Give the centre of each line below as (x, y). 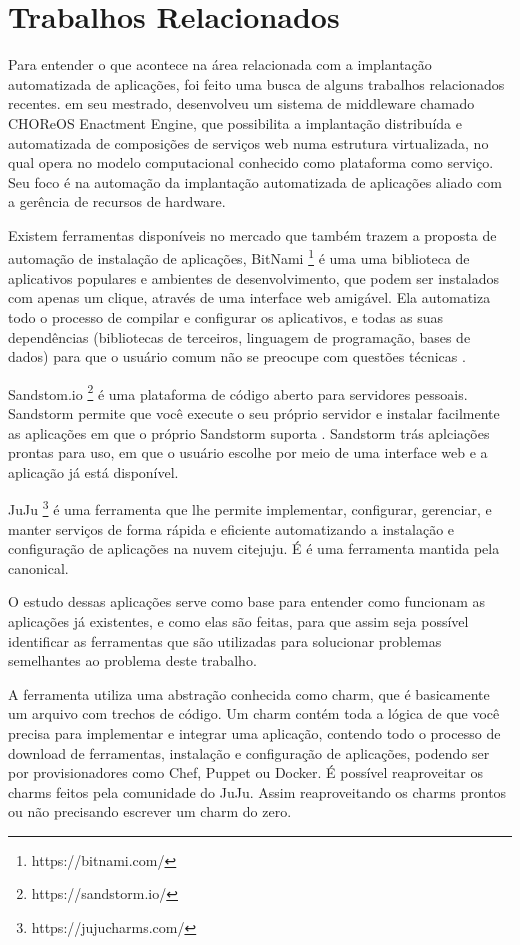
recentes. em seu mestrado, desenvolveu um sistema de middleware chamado (241, 103)
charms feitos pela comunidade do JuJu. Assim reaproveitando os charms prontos (257, 791)
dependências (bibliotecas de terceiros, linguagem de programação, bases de (239, 336)
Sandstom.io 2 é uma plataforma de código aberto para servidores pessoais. (238, 392)
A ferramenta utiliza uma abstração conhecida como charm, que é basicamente (249, 693)
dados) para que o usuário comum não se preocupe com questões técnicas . (237, 356)
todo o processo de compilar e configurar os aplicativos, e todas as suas (226, 316)
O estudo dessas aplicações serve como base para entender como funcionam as (247, 601)
